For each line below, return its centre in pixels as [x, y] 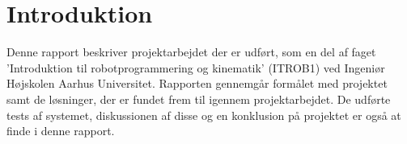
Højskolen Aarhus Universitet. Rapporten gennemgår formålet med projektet [197, 83]
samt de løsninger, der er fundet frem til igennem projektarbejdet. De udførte [199, 99]
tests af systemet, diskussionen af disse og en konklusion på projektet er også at [204, 115]
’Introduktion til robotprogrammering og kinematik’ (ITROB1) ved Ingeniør [196, 67]
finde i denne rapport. [61, 131]
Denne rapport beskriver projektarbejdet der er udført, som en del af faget [191, 52]
